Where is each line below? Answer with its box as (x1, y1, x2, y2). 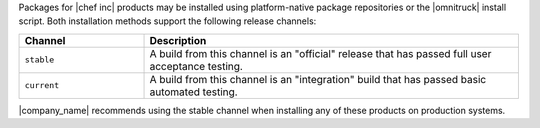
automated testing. (149, 85, 239, 99)
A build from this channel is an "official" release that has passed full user (149, 46, 492, 60)
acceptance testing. (149, 59, 244, 73)
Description (149, 33, 207, 47)
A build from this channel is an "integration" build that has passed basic (149, 72, 487, 86)
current (24, 80, 60, 91)
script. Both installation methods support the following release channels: (18, 15, 317, 27)
